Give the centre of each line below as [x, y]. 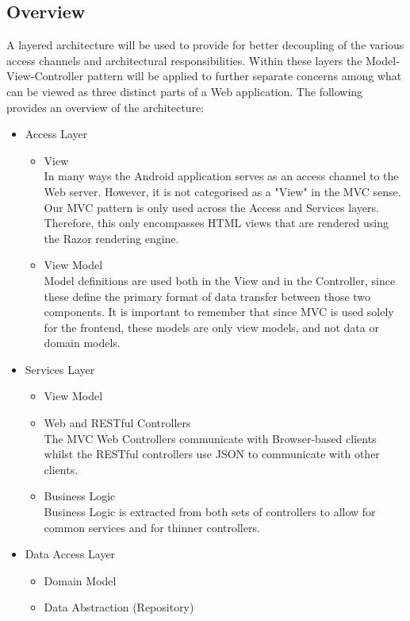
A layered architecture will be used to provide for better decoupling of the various [205, 45]
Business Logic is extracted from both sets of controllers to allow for [210, 512]
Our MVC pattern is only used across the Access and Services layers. [211, 207]
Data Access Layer [70, 554]
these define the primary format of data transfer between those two [207, 296]
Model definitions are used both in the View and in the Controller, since [220, 280]
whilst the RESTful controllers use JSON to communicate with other [212, 454]
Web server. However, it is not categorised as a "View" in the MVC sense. [222, 191]
